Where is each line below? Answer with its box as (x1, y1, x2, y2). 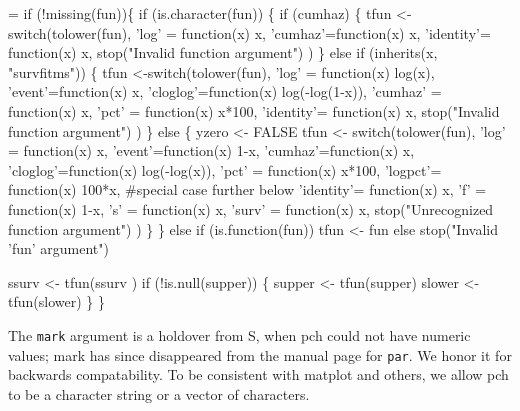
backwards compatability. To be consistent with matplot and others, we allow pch (8, 364, 509, 385)
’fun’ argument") (8, 238, 109, 259)
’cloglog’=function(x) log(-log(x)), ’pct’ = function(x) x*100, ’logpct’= (8, 159, 442, 180)
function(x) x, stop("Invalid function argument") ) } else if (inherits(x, (8, 42, 438, 63)
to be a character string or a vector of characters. (8, 383, 310, 404)
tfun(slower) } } (8, 291, 105, 312)
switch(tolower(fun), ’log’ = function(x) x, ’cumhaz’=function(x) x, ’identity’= (8, 22, 491, 43)
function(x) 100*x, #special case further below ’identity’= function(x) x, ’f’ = (8, 179, 487, 200)
